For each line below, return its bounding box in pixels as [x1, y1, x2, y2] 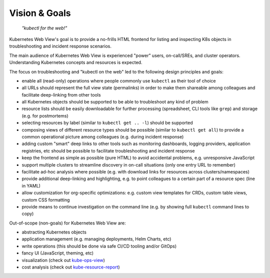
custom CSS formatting [21, 196, 70, 202]
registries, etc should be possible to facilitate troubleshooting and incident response [21, 147, 195, 153]
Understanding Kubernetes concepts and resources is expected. [9, 59, 142, 65]
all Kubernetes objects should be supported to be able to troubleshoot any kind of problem [21, 99, 208, 105]
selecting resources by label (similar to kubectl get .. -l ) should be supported [21, 120, 193, 126]
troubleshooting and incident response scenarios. [9, 43, 112, 49]
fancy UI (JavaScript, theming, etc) [21, 250, 94, 256]
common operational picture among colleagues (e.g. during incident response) [21, 134, 184, 140]
